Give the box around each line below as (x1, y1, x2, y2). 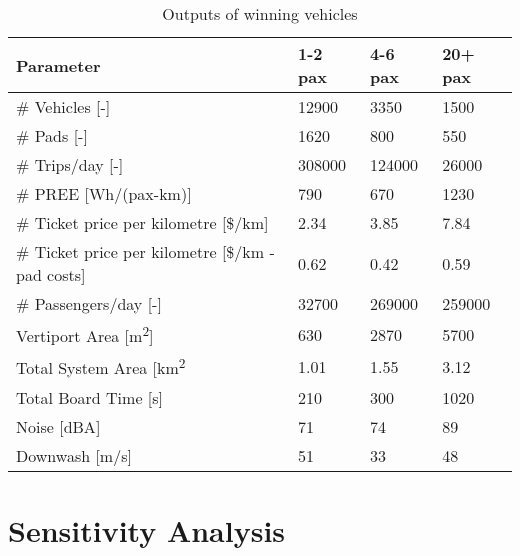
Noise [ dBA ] (16, 414, 101, 438)
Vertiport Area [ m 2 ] (16, 321, 154, 348)
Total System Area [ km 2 (16, 353, 186, 380)
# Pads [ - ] (16, 124, 88, 147)
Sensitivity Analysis (8, 509, 286, 550)
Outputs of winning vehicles (162, 2, 358, 25)
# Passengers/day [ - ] (16, 292, 162, 315)
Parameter (16, 53, 101, 77)
